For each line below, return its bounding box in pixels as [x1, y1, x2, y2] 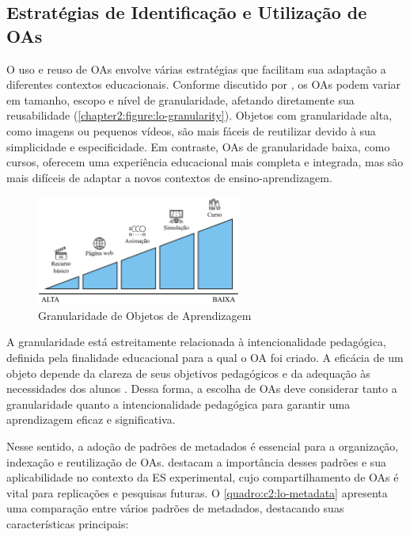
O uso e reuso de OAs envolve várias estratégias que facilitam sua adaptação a [6, 60, 386, 77]
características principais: [6, 515, 129, 531]
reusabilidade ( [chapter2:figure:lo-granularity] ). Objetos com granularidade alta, [6, 107, 393, 124]
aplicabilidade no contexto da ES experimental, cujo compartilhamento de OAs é [6, 469, 399, 486]
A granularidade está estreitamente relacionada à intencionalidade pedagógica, [6, 333, 386, 350]
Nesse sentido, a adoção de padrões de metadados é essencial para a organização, [6, 437, 399, 454]
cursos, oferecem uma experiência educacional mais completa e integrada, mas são [6, 154, 404, 170]
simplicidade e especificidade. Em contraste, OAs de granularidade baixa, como [6, 138, 390, 154]
